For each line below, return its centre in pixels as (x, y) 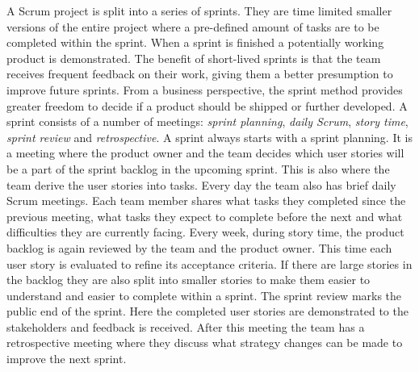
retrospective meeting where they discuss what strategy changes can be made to (205, 343)
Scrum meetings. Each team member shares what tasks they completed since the (206, 201)
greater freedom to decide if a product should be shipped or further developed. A (207, 105)
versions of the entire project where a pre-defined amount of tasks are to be (193, 26)
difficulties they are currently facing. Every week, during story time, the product (205, 232)
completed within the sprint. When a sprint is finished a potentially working (195, 42)
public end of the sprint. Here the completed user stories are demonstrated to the (207, 311)
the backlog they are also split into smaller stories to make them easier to (189, 280)
